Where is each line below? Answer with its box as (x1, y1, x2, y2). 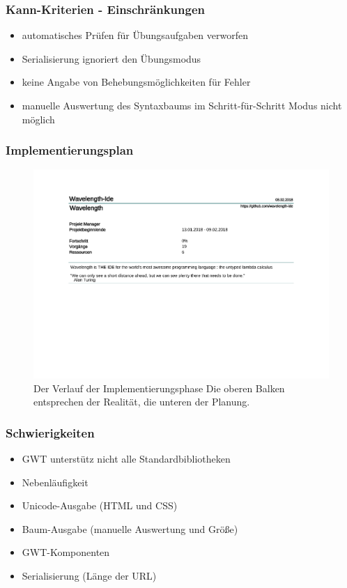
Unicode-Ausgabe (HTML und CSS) (22, 498, 178, 513)
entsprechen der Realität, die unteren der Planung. (33, 394, 250, 409)
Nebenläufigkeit (22, 474, 88, 489)
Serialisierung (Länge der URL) (22, 568, 157, 583)
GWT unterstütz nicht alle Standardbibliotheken (22, 451, 231, 466)
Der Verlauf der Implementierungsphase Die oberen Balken (33, 380, 285, 395)
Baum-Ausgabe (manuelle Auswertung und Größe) (22, 521, 238, 536)
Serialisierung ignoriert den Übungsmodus (22, 51, 201, 65)
